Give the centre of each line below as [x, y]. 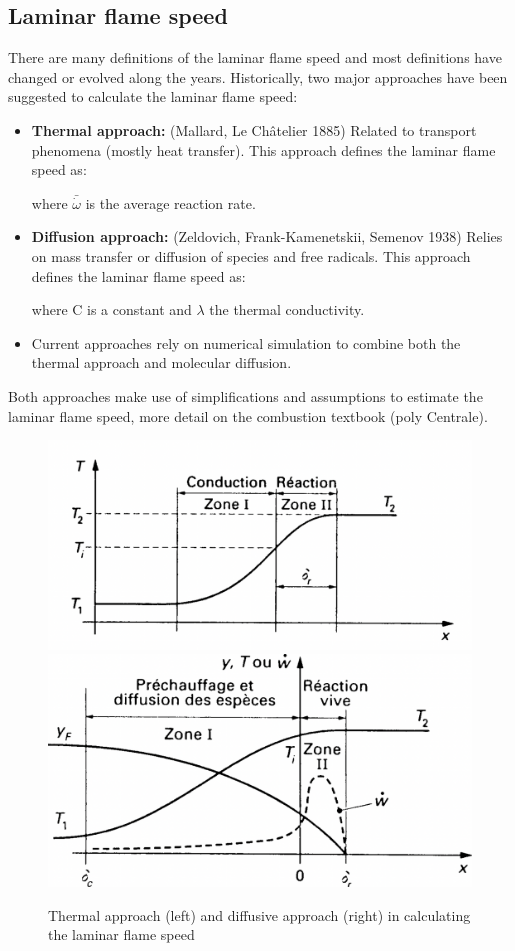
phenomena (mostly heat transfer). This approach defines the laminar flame [263, 149]
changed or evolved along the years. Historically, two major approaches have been [258, 76]
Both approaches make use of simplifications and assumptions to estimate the [245, 395]
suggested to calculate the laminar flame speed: [153, 96]
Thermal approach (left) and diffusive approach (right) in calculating [259, 914]
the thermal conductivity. [287, 309]
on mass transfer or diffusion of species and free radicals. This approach [251, 255]
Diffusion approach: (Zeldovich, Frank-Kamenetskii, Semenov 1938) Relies [267, 236]
